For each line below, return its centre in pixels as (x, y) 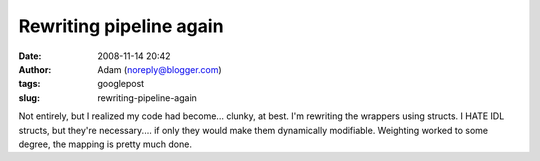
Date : (30, 56)
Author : (35, 69)
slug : (29, 97)
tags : (29, 84)
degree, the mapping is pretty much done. (105, 144)
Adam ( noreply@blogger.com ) (159, 69)
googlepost (121, 84)
